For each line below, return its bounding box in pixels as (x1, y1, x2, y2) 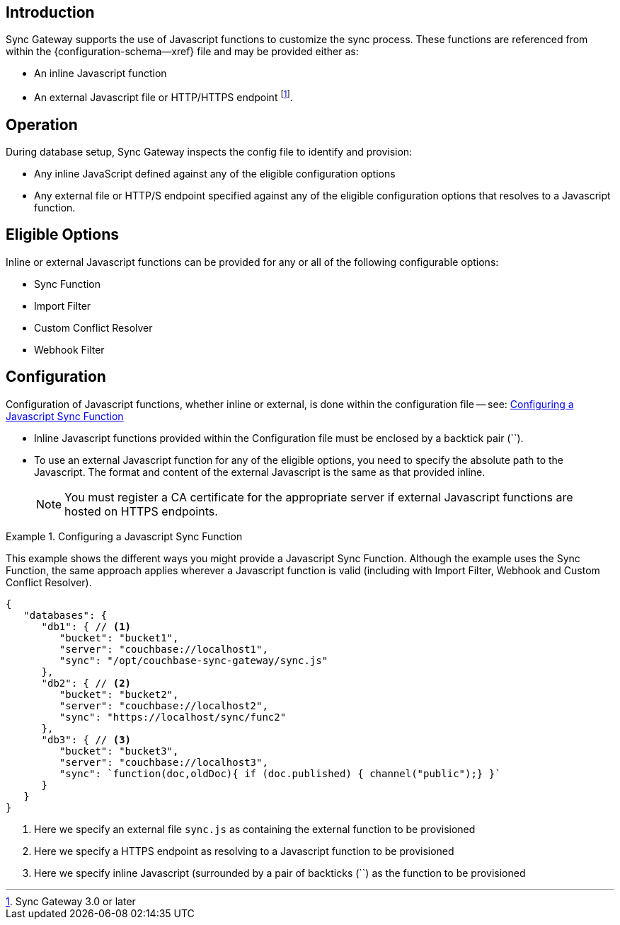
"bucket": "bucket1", (59, 632, 179, 644)
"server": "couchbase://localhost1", (59, 643, 268, 655)
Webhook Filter (34, 343, 105, 356)
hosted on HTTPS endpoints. (64, 504, 218, 518)
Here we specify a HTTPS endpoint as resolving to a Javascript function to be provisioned (34, 844, 454, 857)
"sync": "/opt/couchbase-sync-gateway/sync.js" (59, 654, 328, 666)
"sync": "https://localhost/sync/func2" (59, 711, 287, 723)
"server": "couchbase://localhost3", (59, 756, 268, 768)
